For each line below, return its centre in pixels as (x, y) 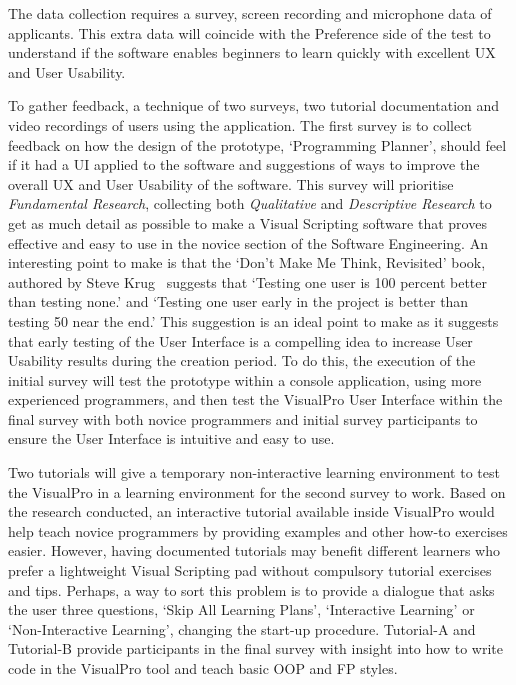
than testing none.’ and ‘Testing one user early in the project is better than (238, 301)
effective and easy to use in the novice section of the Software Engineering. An (248, 242)
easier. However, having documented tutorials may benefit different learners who (254, 550)
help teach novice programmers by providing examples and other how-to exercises (258, 530)
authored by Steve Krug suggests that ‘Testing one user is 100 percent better (247, 281)
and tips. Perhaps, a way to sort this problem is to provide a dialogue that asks (251, 589)
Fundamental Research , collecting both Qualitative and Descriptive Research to (250, 203)
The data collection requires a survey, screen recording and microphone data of (250, 13)
